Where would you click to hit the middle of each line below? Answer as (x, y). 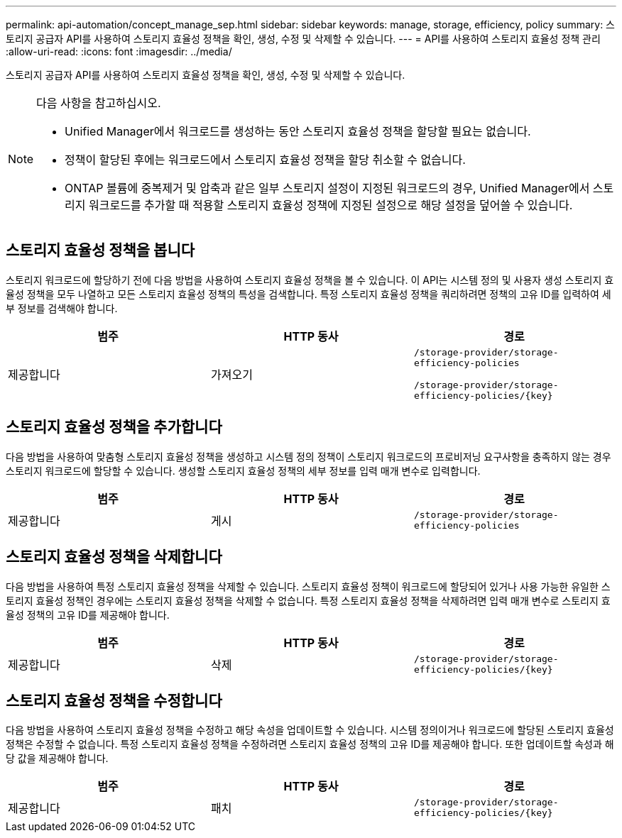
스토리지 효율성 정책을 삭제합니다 (114, 557)
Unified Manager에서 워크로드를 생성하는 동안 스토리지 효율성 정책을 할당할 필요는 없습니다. (298, 131)
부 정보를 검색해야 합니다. (62, 308)
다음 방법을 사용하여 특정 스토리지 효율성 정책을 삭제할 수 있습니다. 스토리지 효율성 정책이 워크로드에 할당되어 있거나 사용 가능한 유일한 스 (308, 586)
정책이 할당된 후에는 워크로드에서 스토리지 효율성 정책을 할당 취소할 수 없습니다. (265, 160)
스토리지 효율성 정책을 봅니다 (100, 250)
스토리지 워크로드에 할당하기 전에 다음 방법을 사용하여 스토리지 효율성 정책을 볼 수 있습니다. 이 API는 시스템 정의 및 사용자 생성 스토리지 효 (310, 280)
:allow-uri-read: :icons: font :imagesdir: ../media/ (119, 51)
